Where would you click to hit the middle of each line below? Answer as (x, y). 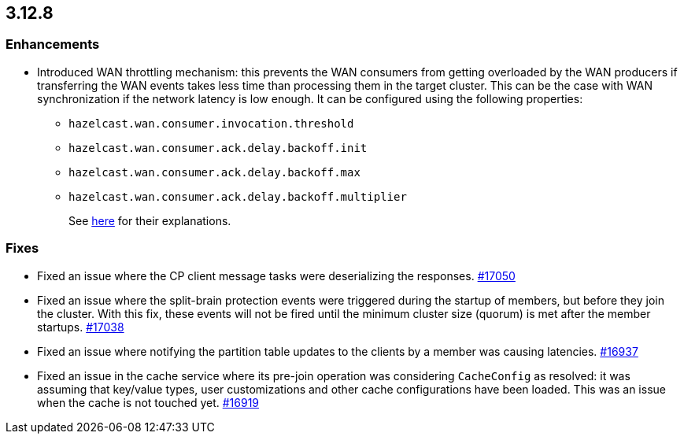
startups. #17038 (81, 327)
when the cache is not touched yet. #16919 (148, 402)
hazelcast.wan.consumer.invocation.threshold (211, 123)
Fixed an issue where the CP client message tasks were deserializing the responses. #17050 (276, 275)
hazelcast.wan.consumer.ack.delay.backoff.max (214, 172)
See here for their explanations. (150, 220)
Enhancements (53, 44)
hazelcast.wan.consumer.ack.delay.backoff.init (218, 148)
